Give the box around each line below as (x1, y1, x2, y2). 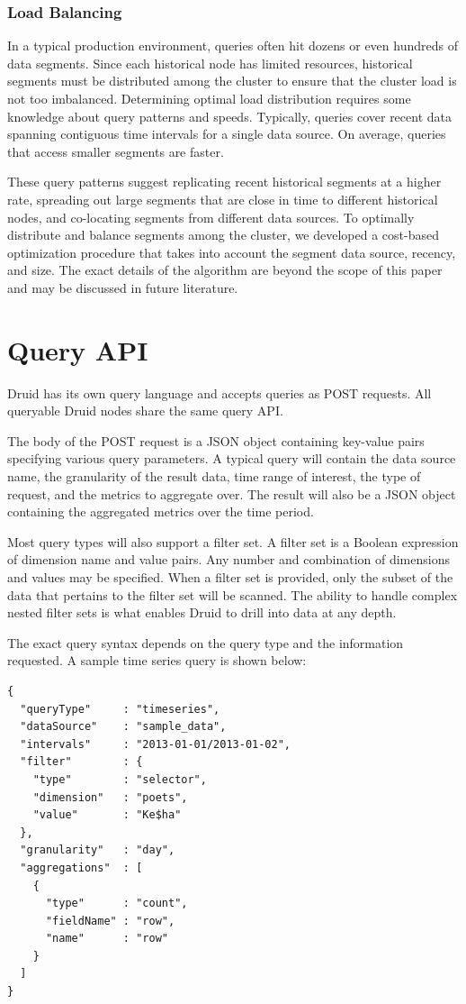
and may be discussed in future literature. (7, 278, 238, 297)
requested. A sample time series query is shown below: (7, 651, 307, 670)
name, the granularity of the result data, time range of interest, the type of (7, 467, 421, 486)
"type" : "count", (45, 897, 188, 910)
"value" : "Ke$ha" (32, 808, 182, 822)
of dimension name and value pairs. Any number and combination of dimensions (7, 550, 450, 569)
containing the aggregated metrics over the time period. (7, 502, 314, 521)
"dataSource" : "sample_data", (20, 720, 227, 734)
